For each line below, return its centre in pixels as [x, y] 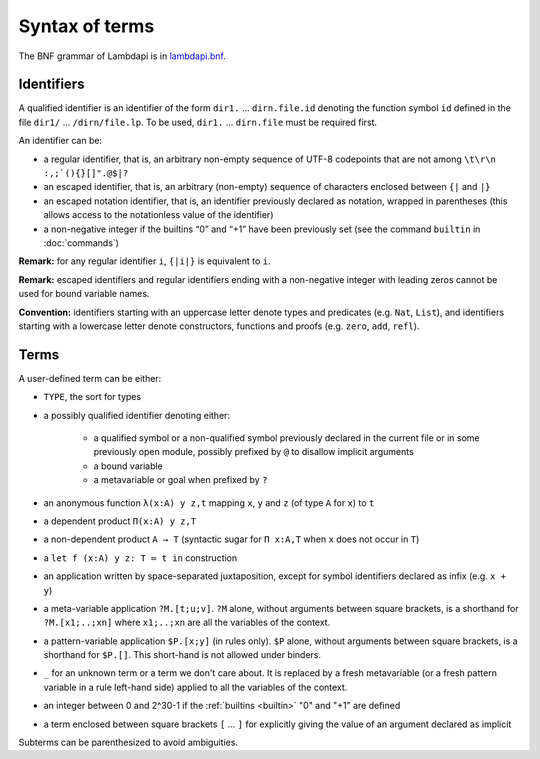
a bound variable [128, 466]
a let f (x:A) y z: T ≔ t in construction [140, 557]
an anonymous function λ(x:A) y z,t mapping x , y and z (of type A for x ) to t [209, 502]
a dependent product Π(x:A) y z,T [120, 521]
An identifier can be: [60, 141]
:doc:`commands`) [81, 242]
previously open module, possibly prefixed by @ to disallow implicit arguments [253, 452]
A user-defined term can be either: [90, 378]
